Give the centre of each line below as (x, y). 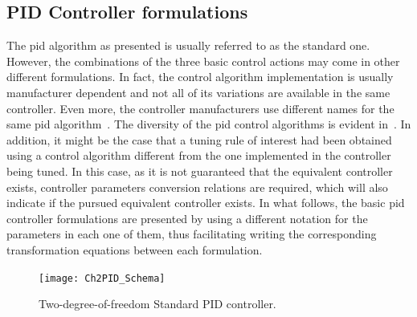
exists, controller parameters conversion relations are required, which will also (197, 187)
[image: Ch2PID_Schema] (102, 278)
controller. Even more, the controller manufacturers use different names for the (200, 108)
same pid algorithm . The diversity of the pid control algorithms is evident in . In (209, 124)
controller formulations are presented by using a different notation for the (187, 218)
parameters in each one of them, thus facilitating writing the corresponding (192, 234)
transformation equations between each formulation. (135, 249)
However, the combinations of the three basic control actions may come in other (203, 61)
